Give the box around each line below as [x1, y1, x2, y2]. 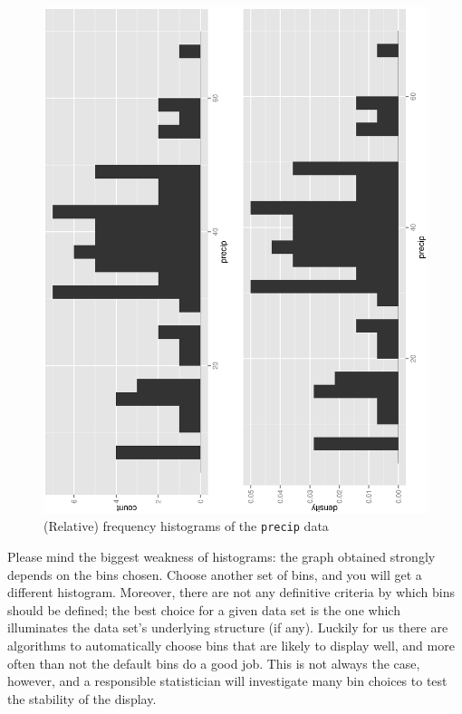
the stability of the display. [7, 689, 157, 708]
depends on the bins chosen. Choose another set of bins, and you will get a [7, 564, 422, 584]
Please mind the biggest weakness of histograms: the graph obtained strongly [7, 547, 436, 566]
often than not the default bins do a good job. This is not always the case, [7, 653, 420, 672]
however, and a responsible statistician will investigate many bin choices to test [7, 671, 448, 690]
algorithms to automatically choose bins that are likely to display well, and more [7, 636, 455, 654]
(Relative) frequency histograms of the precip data [43, 516, 329, 535]
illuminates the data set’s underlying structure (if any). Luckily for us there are [7, 618, 448, 637]
